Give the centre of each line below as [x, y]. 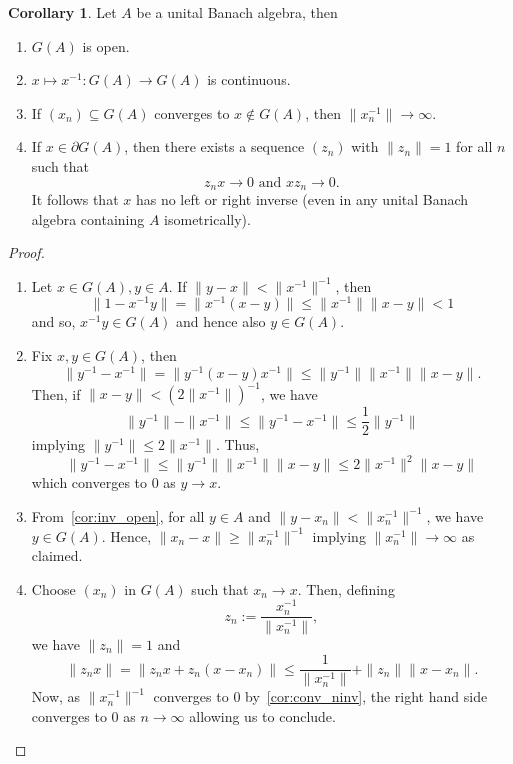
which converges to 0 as [103, 482]
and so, [53, 321]
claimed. [57, 555]
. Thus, [237, 444]
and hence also [221, 321]
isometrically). [207, 218]
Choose [53, 588]
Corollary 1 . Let [62, 12]
